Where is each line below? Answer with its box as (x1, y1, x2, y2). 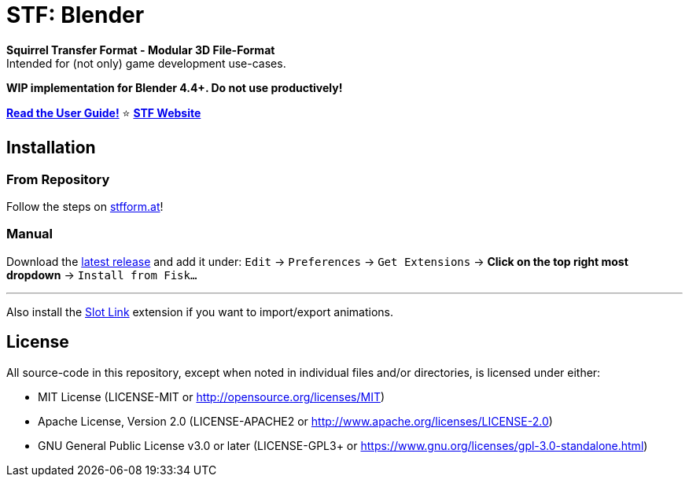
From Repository (6, 171, 110, 187)
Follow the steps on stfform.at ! (6, 199, 164, 213)
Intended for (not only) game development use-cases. (6, 56, 286, 70)
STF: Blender (6, 2, 145, 28)
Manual (6, 226, 53, 242)
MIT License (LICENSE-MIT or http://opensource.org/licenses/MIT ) (38, 389, 385, 404)
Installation (6, 138, 96, 158)
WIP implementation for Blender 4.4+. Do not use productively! (6, 80, 343, 94)
